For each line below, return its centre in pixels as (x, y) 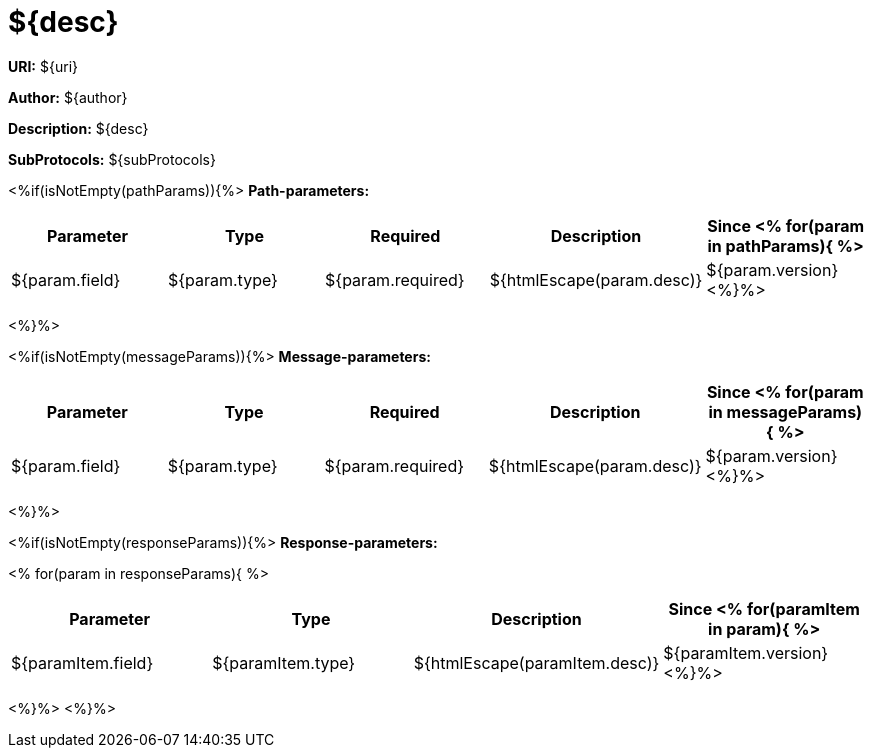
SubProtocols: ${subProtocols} (112, 159)
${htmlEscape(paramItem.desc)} (536, 662)
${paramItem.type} (284, 662)
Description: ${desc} (78, 128)
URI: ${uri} (43, 66)
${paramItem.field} (82, 662)
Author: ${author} (68, 97)
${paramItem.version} (746, 652)
